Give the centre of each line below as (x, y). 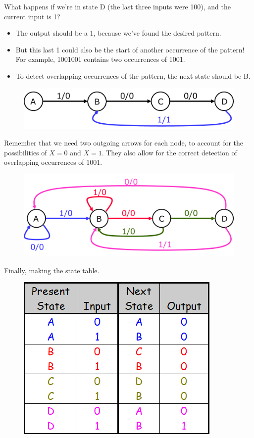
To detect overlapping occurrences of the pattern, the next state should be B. (133, 75)
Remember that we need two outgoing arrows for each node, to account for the (124, 143)
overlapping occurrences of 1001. (53, 162)
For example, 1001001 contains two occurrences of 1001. (100, 59)
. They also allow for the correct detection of (169, 152)
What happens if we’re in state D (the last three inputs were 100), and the (117, 6)
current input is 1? (32, 16)
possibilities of (25, 152)
